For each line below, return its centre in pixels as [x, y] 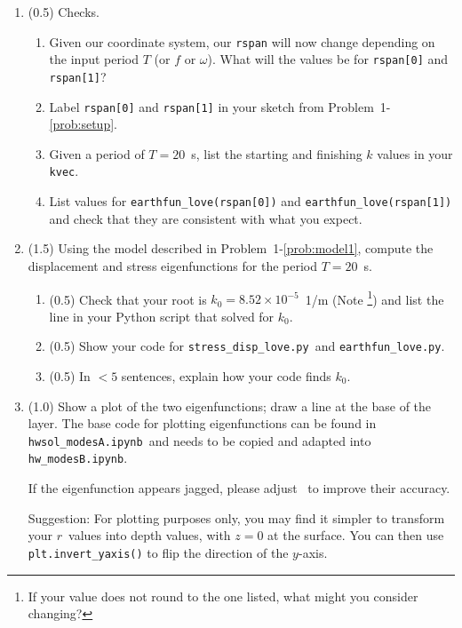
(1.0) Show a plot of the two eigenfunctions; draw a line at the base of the [230, 405]
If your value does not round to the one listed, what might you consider [223, 596]
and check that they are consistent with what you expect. [206, 218]
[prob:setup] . [83, 124]
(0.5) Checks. [64, 12]
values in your [415, 153]
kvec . [64, 171]
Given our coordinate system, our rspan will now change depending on [242, 41]
